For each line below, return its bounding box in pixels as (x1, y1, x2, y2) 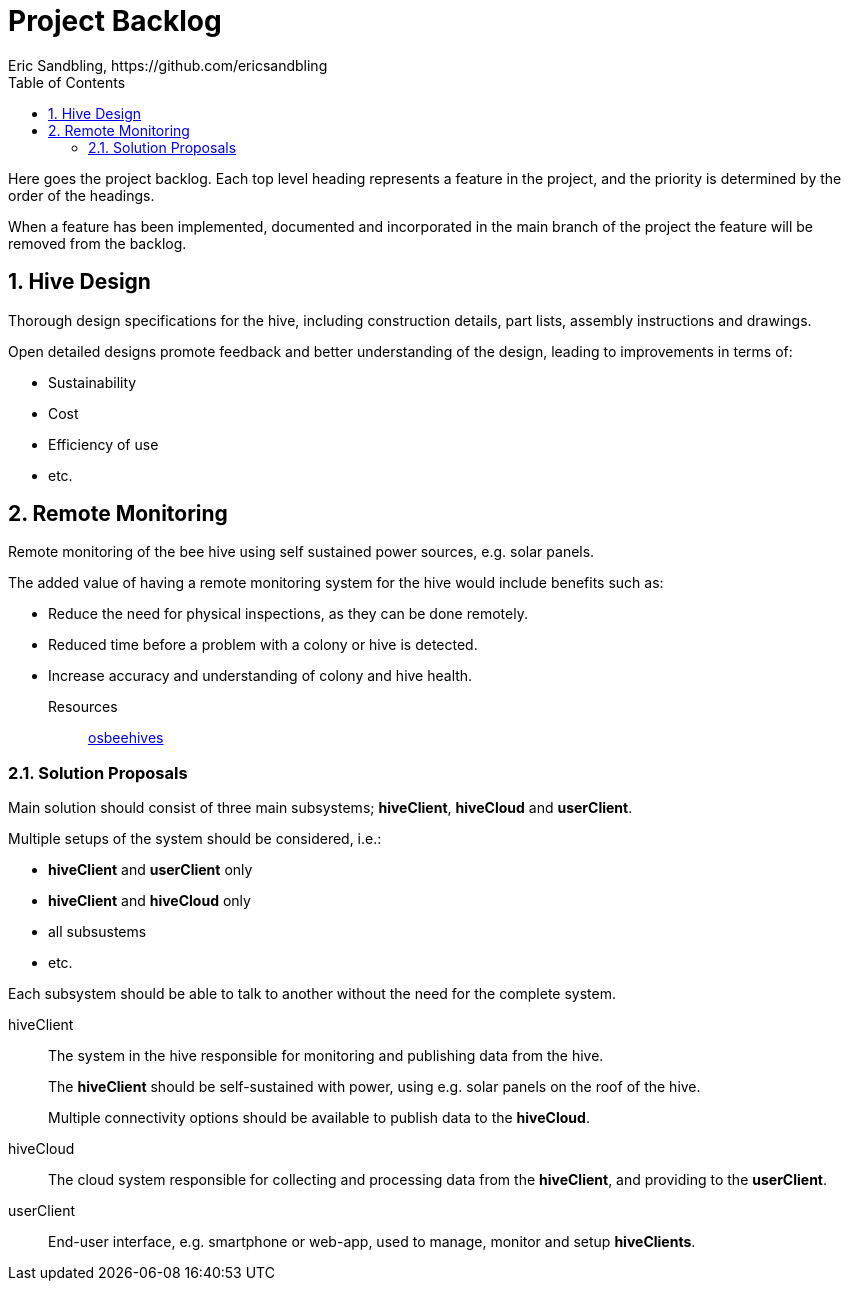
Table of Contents (8, 73, 126, 91)
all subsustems (48, 923, 147, 941)
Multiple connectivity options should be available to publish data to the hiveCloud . (48, 1109, 590, 1127)
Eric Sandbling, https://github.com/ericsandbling (8, 56, 328, 74)
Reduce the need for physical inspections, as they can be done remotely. (48, 605, 528, 623)
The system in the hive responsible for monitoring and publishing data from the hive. (48, 1047, 604, 1065)
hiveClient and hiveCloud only (48, 892, 251, 910)
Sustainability (48, 373, 137, 391)
